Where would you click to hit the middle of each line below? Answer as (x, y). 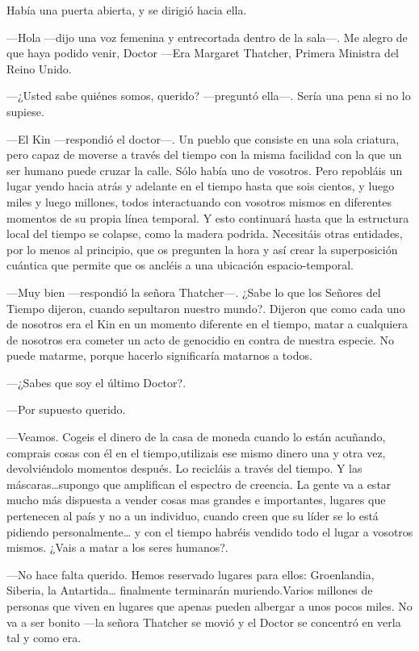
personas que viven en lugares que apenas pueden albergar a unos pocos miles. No (209, 606)
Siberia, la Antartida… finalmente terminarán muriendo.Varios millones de (190, 590)
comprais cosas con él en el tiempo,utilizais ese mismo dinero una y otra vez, (196, 452)
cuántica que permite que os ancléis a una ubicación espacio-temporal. (180, 265)
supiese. (25, 111)
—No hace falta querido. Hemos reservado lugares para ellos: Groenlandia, (191, 574)
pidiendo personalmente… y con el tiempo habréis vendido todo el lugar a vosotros (210, 531)
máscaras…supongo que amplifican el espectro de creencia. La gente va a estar (199, 484)
